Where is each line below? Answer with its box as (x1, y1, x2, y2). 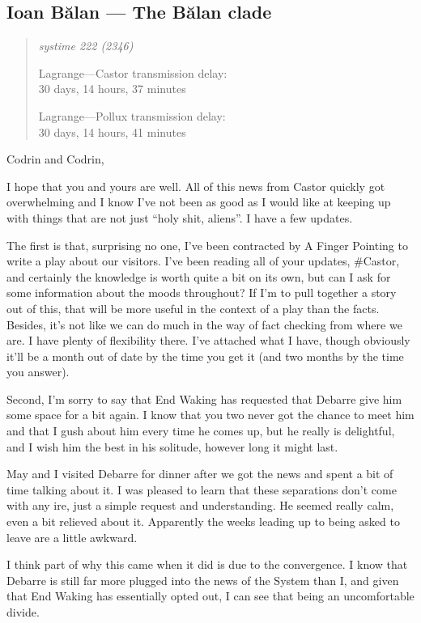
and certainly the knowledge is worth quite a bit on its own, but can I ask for (6, 268, 391, 285)
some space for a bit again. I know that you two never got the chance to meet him (6, 406, 415, 423)
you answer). (6, 363, 70, 380)
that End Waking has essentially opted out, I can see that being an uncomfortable (6, 587, 415, 604)
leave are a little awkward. (6, 528, 138, 545)
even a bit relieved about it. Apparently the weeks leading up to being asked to (6, 513, 400, 530)
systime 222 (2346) (38, 37, 134, 54)
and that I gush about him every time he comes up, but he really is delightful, (6, 422, 395, 439)
